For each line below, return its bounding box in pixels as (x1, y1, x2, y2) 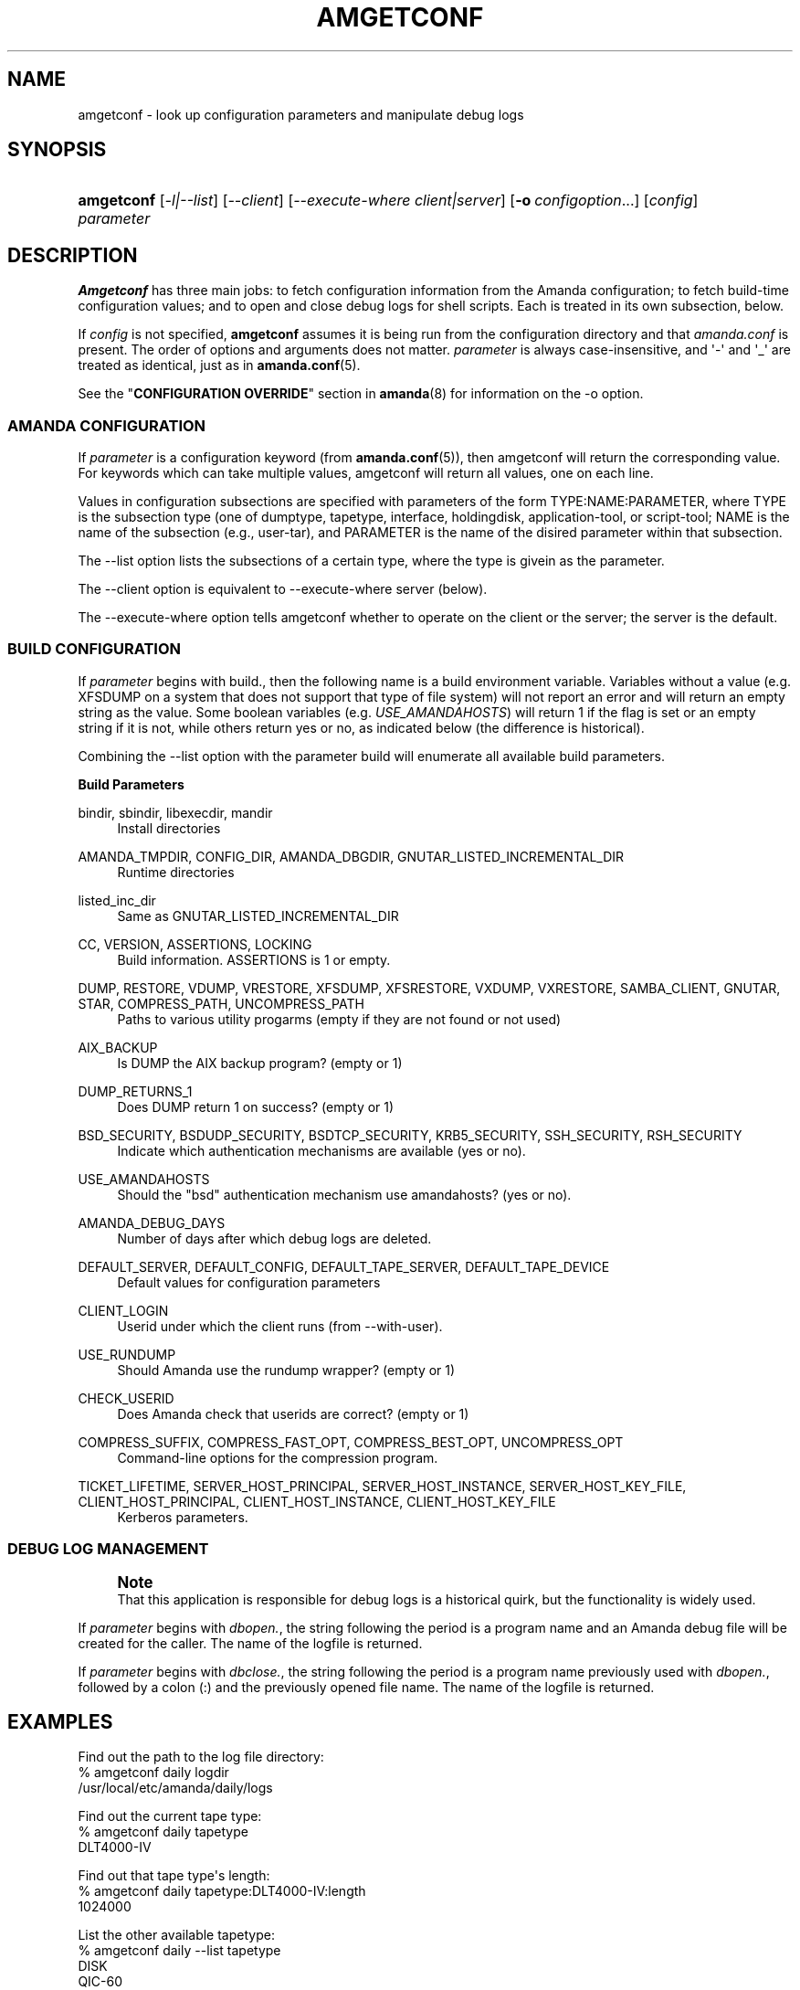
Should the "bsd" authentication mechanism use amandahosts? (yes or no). (117, 1186, 572, 1202)
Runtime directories (117, 863, 235, 880)
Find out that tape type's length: (78, 1868, 270, 1884)
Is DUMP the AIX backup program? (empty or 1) (117, 1054, 403, 1071)
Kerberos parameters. (117, 1508, 248, 1525)
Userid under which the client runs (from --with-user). (117, 1318, 443, 1334)
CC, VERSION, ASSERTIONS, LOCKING (78, 936, 312, 952)
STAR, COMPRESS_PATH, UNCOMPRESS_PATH (78, 995, 364, 1011)
